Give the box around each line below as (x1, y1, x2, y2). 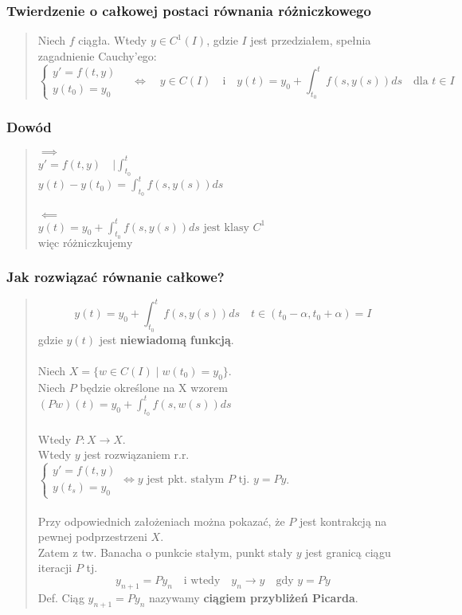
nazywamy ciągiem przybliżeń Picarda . (148, 589, 358, 605)
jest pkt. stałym (147, 474, 225, 486)
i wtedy (183, 575, 221, 587)
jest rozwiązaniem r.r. (84, 446, 190, 463)
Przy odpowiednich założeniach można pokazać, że (37, 512, 285, 529)
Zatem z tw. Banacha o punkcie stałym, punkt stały (37, 543, 293, 560)
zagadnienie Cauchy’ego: (37, 47, 157, 64)
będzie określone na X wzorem (80, 378, 228, 395)
